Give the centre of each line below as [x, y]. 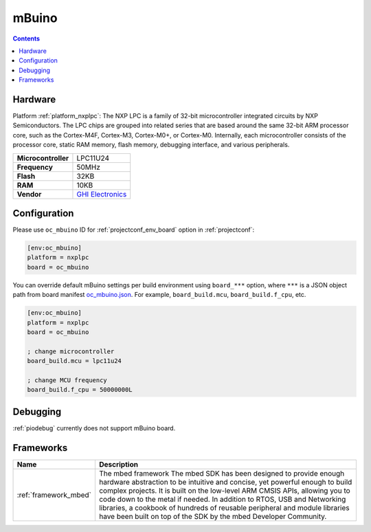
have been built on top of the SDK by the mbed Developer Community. [213, 516]
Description [119, 464]
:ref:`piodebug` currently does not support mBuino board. [94, 428]
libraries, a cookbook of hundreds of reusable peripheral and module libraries [224, 507]
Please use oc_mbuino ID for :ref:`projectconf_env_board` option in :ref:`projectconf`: [134, 230]
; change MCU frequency [67, 380]
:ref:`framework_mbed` [54, 495]
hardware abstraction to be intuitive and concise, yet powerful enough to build [225, 482]
